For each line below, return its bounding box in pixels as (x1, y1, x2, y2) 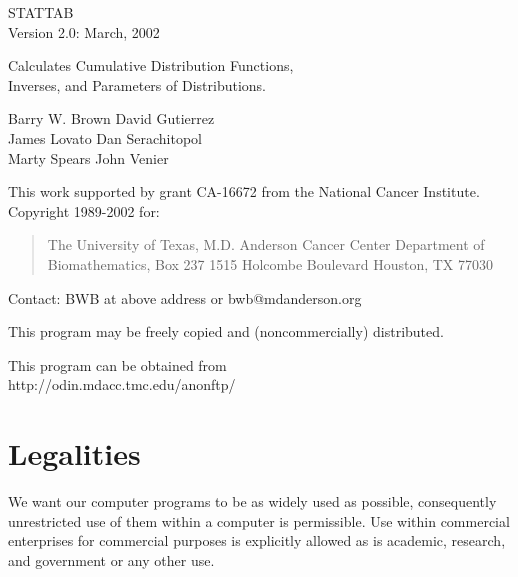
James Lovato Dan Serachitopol (8, 127, 202, 148)
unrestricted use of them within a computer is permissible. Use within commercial (8, 510, 510, 531)
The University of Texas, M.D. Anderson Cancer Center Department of (47, 234, 485, 255)
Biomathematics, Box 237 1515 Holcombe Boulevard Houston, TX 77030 (47, 253, 494, 274)
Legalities (8, 433, 141, 474)
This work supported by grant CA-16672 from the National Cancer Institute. (8, 181, 480, 202)
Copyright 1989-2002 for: (8, 200, 160, 221)
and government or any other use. (8, 549, 215, 570)
